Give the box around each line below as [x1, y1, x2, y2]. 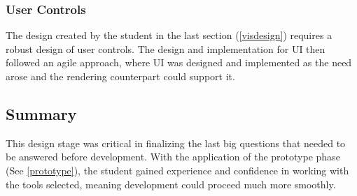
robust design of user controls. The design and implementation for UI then [6, 41, 325, 56]
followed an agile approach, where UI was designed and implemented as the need [6, 55, 352, 70]
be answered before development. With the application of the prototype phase [6, 149, 340, 164]
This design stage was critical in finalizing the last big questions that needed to [6, 135, 346, 150]
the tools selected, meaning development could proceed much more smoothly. [6, 176, 336, 191]
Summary [6, 103, 77, 124]
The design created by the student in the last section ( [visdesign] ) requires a [6, 28, 332, 43]
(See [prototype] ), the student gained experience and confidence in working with [6, 163, 349, 177]
